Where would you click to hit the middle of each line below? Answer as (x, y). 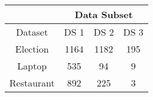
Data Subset (104, 14)
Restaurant (32, 83)
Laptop (32, 66)
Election (32, 49)
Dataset (32, 32)
